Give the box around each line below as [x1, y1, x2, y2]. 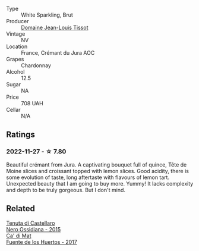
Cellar [6, 106, 21, 113]
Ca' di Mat [6, 232, 31, 239]
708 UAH [21, 100, 43, 106]
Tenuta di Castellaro [6, 219, 55, 227]
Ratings [6, 130, 36, 140]
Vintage [6, 30, 26, 37]
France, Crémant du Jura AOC [21, 49, 95, 56]
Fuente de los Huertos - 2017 [6, 238, 77, 246]
